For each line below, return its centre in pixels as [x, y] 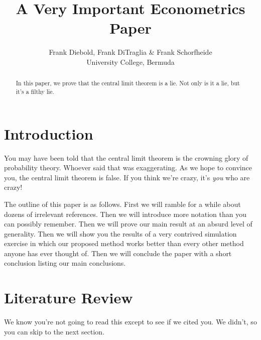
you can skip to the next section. [54, 331]
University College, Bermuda [130, 62]
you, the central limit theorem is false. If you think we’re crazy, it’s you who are [127, 177]
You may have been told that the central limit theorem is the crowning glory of [126, 157]
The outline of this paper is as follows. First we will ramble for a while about [122, 204]
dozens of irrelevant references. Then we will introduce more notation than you [125, 214]
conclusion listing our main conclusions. [65, 263]
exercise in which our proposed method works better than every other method [124, 243]
